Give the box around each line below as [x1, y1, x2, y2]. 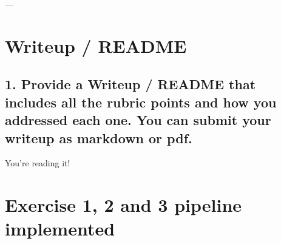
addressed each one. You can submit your [5, 110, 271, 129]
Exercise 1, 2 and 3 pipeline [5, 192, 242, 217]
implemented [5, 216, 115, 241]
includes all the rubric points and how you [5, 92, 277, 111]
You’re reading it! [5, 157, 70, 169]
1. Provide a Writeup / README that [5, 75, 256, 93]
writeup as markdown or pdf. [5, 128, 192, 147]
